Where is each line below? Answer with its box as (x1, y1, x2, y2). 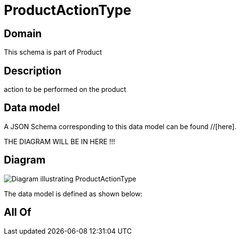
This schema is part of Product (4, 48, 102, 57)
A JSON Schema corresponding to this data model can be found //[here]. (4, 122, 237, 131)
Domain (4, 27, 42, 40)
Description (4, 64, 61, 77)
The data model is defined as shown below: (4, 189, 143, 198)
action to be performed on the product (4, 85, 126, 94)
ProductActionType (4, 2, 132, 18)
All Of (4, 206, 31, 219)
